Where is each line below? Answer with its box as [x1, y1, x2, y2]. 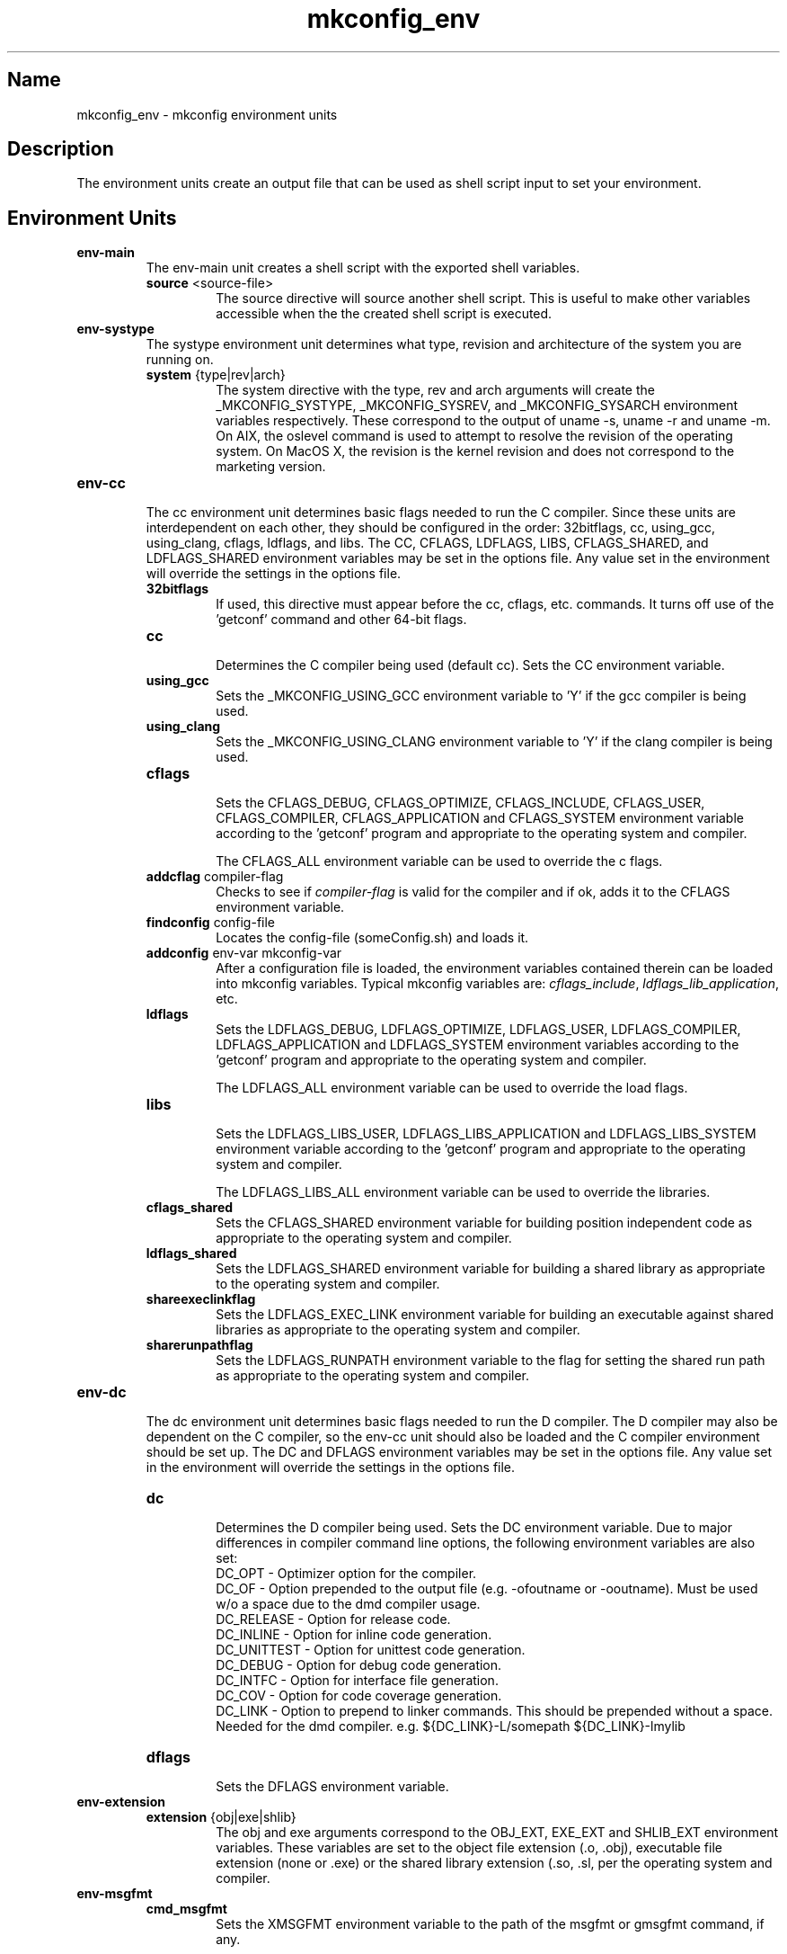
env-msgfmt [76, 1886, 153, 1902]
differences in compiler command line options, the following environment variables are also [216, 1535, 756, 1551]
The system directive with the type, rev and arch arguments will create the [216, 382, 655, 398]
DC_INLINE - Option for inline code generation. [216, 1627, 492, 1643]
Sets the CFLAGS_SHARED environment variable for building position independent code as [216, 1215, 753, 1231]
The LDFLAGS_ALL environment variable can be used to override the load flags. [216, 1080, 688, 1096]
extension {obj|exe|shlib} [146, 1809, 296, 1825]
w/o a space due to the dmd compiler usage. [216, 1596, 481, 1612]
